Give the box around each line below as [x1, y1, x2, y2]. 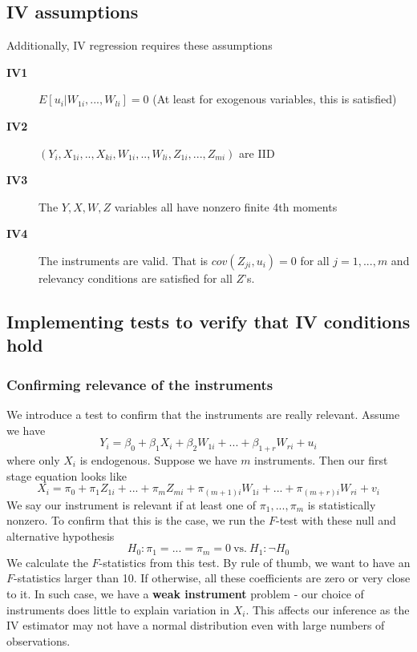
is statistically [307, 496, 376, 513]
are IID [239, 144, 275, 161]
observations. [6, 632, 71, 649]
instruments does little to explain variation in [6, 601, 229, 618]
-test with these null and [276, 512, 396, 529]
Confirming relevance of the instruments [6, 374, 273, 394]
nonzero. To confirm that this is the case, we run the [6, 512, 265, 529]
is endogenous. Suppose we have [79, 451, 237, 468]
